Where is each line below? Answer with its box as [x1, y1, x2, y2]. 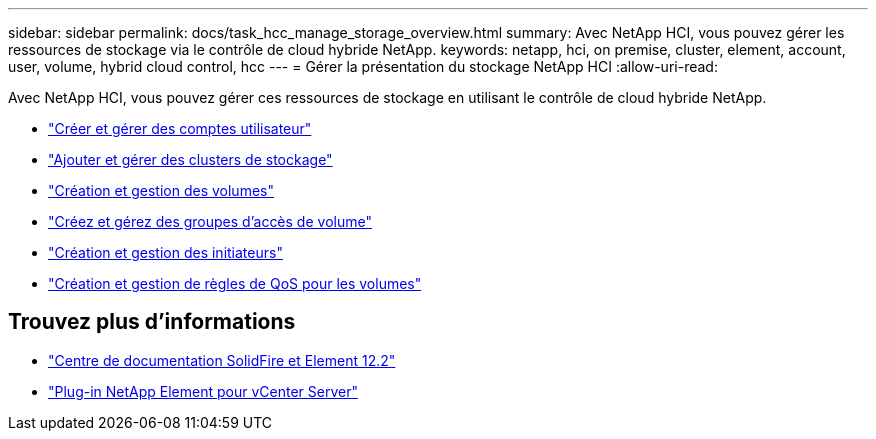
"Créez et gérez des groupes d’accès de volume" [48, 213, 372, 230]
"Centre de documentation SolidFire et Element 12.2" [48, 351, 396, 369]
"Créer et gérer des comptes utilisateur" [48, 120, 312, 137]
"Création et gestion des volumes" [48, 182, 274, 199]
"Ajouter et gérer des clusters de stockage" [48, 151, 333, 168]
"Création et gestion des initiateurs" [48, 244, 283, 261]
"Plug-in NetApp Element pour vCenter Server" [48, 382, 358, 400]
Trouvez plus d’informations [8, 309, 296, 335]
